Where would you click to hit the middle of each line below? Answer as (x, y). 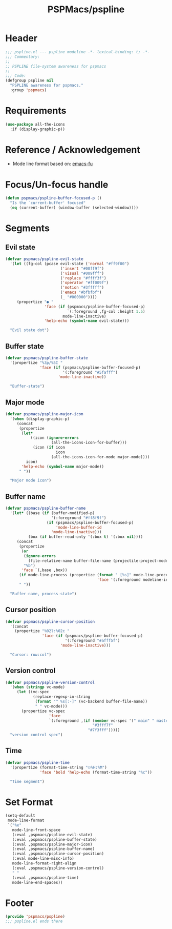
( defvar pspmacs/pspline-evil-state (44, 259)
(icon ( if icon (49, 448)
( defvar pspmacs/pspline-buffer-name (46, 509)
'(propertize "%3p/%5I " (36, 362)
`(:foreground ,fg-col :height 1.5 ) (106, 311)
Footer (20, 903)
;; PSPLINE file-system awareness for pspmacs (56, 66)
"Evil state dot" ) (30, 330)
